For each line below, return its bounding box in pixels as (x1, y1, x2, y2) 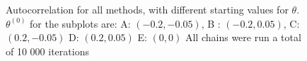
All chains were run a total (185, 30, 301, 45)
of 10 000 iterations (6, 43, 89, 58)
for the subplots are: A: (30, 16, 131, 30)
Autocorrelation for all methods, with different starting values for (6, 2, 289, 16)
